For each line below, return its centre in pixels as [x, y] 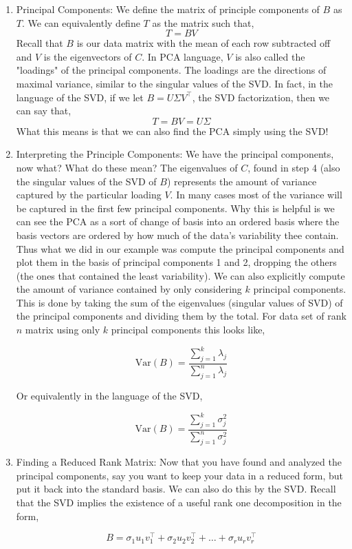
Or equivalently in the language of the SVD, [109, 396]
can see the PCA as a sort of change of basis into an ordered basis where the [178, 221]
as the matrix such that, [203, 22]
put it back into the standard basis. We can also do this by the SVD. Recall [176, 489]
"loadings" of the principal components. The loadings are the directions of [171, 70]
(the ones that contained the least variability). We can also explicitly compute [180, 275]
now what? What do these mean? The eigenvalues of [127, 167]
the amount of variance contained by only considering [129, 289]
